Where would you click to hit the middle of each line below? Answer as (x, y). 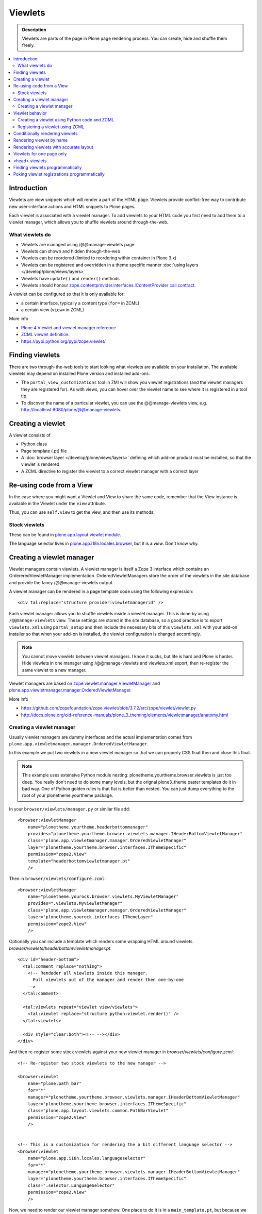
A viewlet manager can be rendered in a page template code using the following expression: (101, 591)
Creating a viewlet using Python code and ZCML (66, 120)
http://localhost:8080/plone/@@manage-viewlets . (71, 409)
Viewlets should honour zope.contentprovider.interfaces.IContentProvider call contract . (108, 285)
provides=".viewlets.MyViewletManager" (75, 903)
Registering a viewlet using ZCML (51, 127)
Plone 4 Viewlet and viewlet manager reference (68, 327)
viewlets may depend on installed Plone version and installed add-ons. (80, 373)
